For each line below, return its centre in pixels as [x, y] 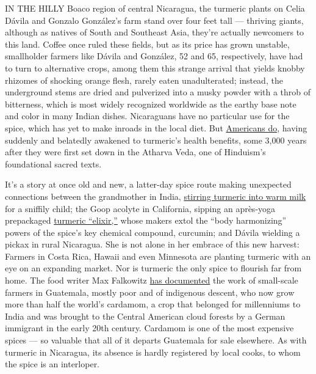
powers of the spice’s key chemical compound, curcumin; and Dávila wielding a [153, 232]
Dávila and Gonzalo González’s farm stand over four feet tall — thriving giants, [154, 20]
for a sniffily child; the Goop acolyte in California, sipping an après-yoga [140, 208]
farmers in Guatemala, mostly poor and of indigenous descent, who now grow [150, 292]
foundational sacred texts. [53, 163]
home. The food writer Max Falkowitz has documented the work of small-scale [152, 280]
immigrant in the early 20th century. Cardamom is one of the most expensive [149, 328]
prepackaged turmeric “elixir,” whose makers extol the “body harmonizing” [146, 220]
